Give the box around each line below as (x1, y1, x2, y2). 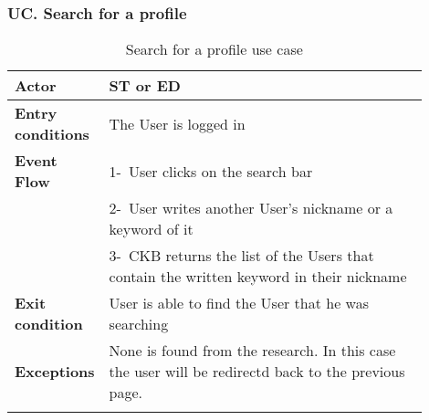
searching (109, 313, 169, 335)
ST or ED (109, 75, 181, 97)
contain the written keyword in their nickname (109, 266, 407, 288)
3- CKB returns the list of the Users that (109, 245, 374, 267)
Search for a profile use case (125, 38, 303, 60)
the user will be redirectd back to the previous (109, 361, 405, 383)
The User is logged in (109, 112, 246, 134)
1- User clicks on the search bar (109, 160, 313, 182)
